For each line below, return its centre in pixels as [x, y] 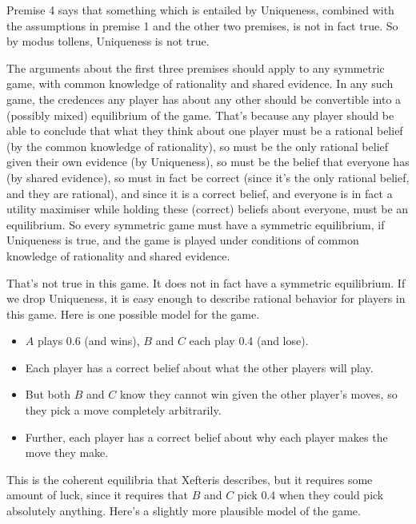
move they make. [67, 453]
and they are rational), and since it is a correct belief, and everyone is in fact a [200, 193]
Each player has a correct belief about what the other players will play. [199, 367]
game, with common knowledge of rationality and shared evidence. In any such [200, 83]
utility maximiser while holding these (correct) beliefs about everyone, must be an [208, 209]
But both [48, 394]
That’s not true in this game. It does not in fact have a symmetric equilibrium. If [206, 282]
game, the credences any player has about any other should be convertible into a [204, 99]
